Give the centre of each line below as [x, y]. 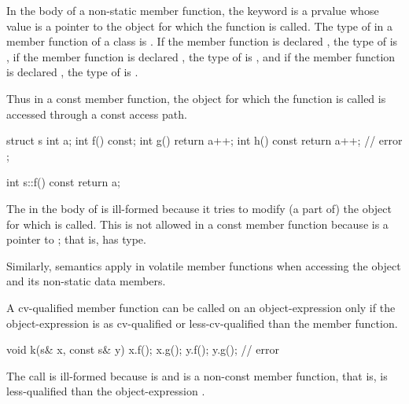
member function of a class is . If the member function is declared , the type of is [202, 41]
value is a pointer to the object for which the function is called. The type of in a [200, 26]
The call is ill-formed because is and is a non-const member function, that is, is [197, 375]
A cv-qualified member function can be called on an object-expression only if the [201, 307]
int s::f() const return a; [63, 182]
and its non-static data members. [86, 281]
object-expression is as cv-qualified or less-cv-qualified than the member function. [202, 323]
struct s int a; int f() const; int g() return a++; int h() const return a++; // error [204, 140]
